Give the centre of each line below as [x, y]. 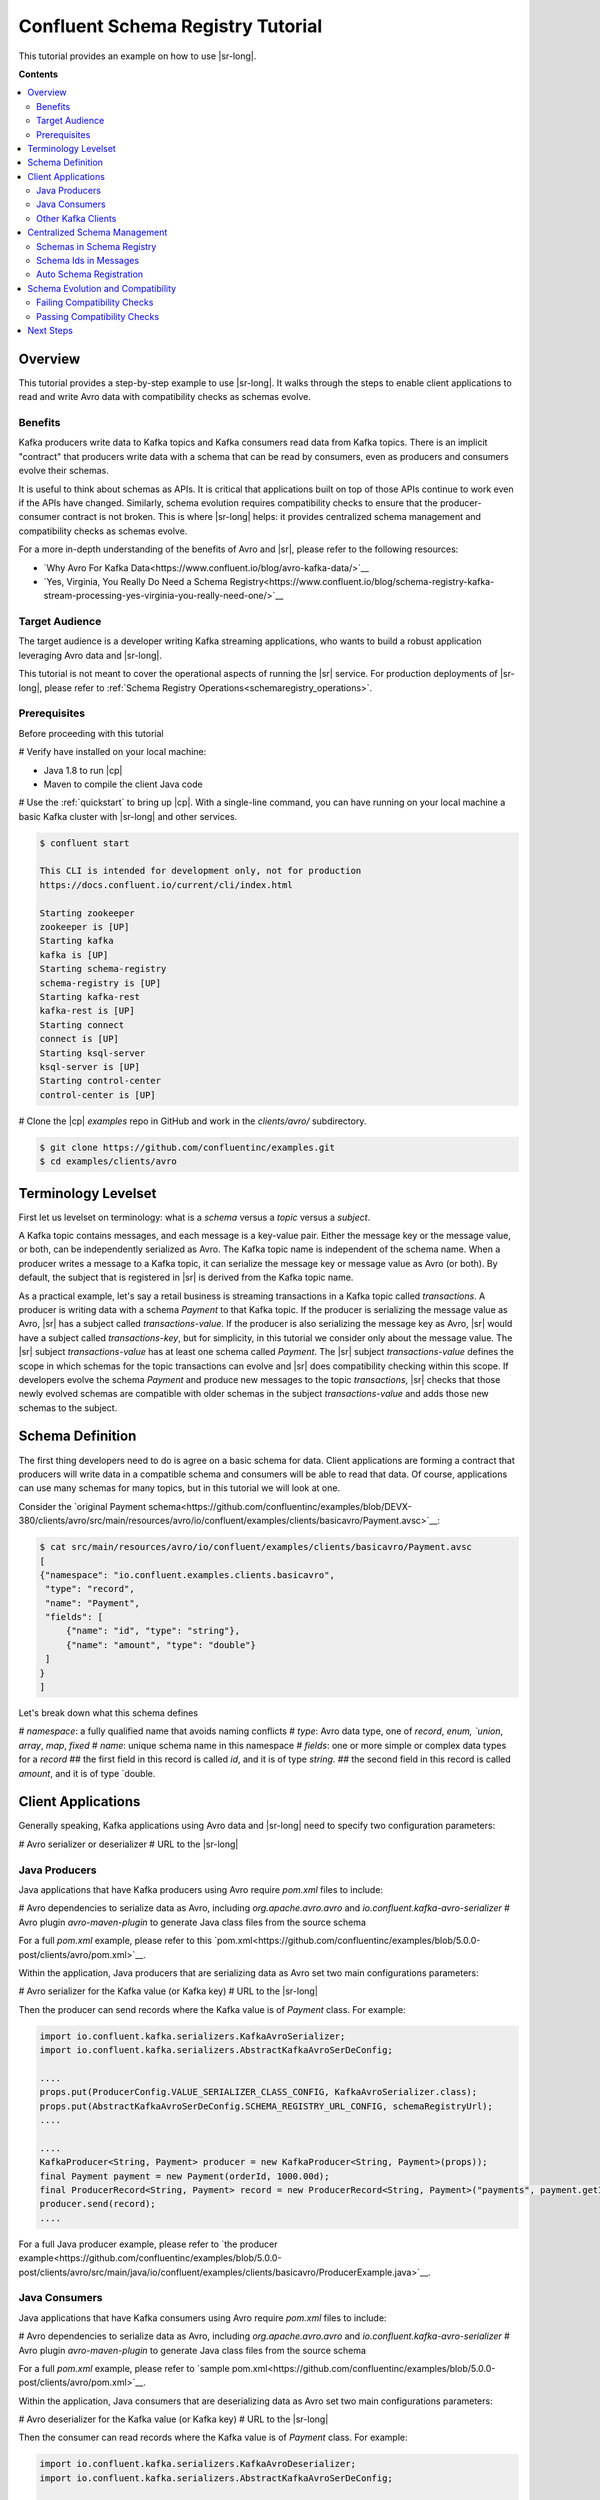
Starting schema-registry [103, 969]
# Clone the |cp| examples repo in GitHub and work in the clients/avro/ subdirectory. [192, 1121]
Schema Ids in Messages [88, 261]
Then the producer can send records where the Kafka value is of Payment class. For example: [212, 2009]
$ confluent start [84, 843]
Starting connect [82, 1024]
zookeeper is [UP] [84, 927]
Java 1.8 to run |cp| [83, 770]
